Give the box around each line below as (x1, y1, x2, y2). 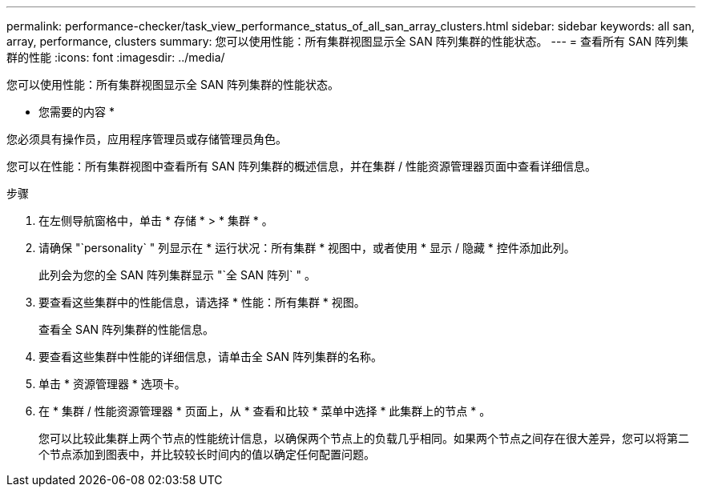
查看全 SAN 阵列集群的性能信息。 (38, 323, 215, 336)
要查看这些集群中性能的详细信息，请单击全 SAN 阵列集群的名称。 (38, 350, 383, 363)
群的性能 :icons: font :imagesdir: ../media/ (6, 50, 225, 64)
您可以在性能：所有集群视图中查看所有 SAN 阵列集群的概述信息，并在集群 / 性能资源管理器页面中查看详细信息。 (6, 159, 596, 173)
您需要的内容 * (38, 105, 115, 118)
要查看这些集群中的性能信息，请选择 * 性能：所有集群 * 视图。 (38, 295, 365, 309)
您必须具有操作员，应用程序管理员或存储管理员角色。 (6, 132, 287, 146)
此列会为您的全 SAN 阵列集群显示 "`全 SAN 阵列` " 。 (38, 268, 317, 282)
